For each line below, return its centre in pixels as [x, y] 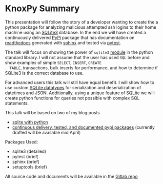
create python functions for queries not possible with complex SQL [72, 98]
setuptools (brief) [30, 167]
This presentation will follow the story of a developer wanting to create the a [82, 22]
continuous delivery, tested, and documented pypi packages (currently [83, 127]
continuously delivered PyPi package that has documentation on [70, 38]
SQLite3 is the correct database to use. [44, 73]
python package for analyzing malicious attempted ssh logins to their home [81, 27]
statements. [17, 103]
